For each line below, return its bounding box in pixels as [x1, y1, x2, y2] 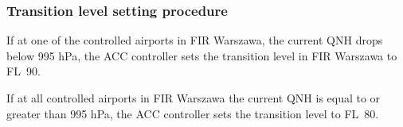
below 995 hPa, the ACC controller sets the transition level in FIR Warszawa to [6, 47, 397, 63]
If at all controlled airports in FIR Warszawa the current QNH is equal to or [6, 90, 381, 106]
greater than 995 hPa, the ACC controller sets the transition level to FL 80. [6, 105, 379, 121]
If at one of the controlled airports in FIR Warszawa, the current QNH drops [6, 32, 383, 48]
